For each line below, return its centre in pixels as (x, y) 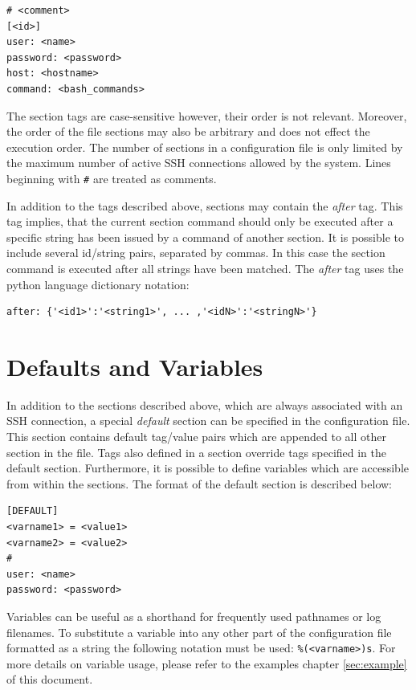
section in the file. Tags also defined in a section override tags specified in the (197, 452)
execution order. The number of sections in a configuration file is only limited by (205, 147)
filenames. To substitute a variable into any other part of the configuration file (199, 632)
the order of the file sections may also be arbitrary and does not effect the (188, 131)
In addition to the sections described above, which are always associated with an (205, 404)
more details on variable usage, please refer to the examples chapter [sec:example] (207, 663)
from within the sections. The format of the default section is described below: (199, 483)
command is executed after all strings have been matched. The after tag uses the (205, 268)
